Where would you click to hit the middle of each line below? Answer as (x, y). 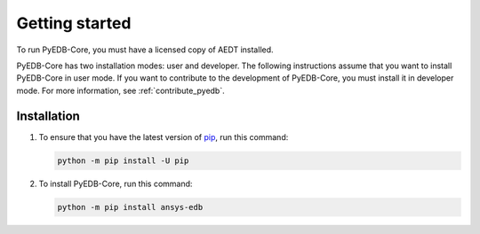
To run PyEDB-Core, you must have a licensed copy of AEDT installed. (145, 50)
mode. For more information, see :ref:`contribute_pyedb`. (121, 90)
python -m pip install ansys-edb (130, 207)
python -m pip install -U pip (123, 160)
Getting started (74, 23)
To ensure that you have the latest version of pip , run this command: (164, 136)
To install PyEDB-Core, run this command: (116, 183)
